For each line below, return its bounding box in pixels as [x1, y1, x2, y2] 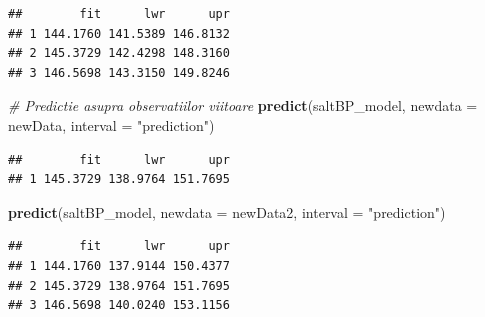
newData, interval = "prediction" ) [8, 114, 215, 135]
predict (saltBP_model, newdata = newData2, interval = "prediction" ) [8, 201, 446, 222]
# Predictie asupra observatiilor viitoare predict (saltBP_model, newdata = [8, 95, 478, 116]
